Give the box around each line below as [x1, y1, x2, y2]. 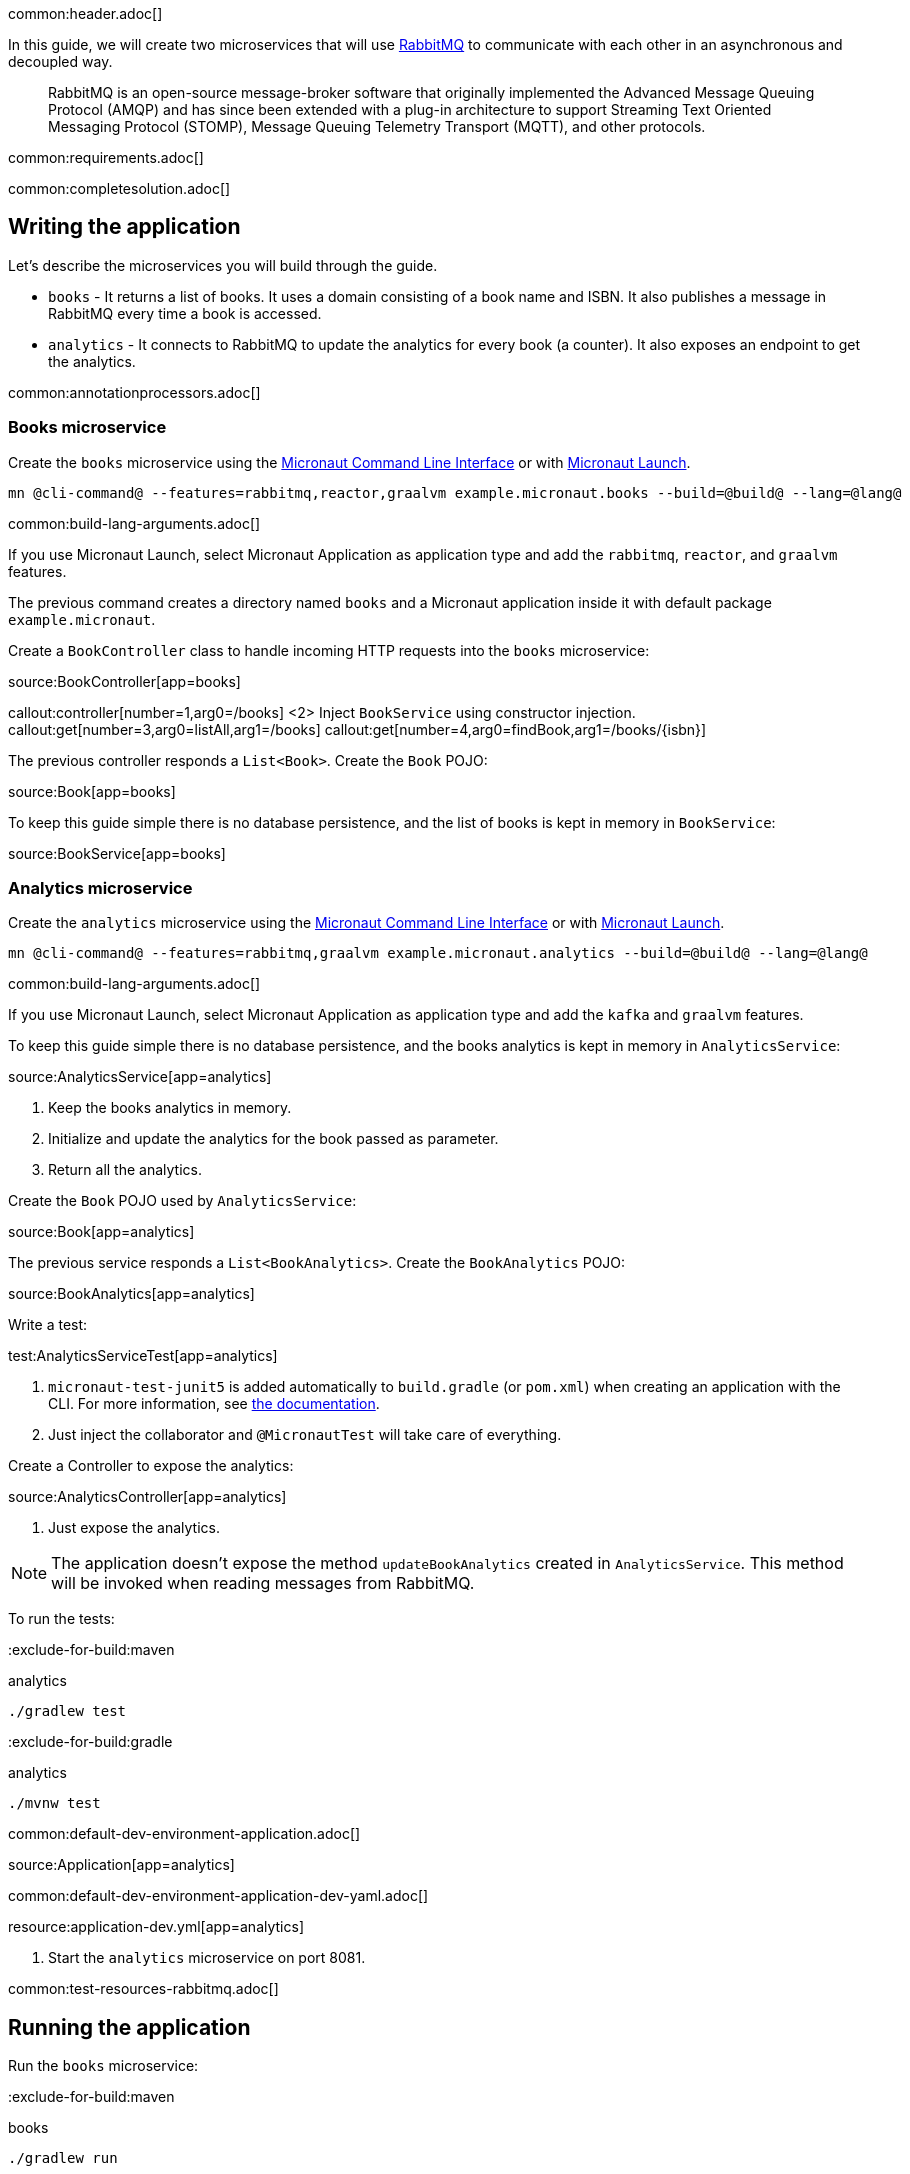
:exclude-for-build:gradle [8, 1733, 173, 1751]
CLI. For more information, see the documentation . [48, 1395, 380, 1413]
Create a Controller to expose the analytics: [8, 1457, 294, 1475]
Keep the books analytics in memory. [48, 1099, 292, 1117]
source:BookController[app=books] [8, 672, 241, 690]
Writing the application [8, 214, 241, 240]
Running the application [8, 2014, 251, 2040]
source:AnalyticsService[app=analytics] [8, 1068, 272, 1086]
